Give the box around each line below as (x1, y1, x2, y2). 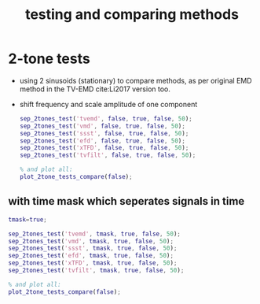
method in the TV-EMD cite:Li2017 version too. (19, 84, 171, 94)
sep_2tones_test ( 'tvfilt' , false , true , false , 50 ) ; (19, 151, 196, 159)
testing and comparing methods (24, 6, 240, 24)
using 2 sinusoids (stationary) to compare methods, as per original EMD (19, 76, 253, 85)
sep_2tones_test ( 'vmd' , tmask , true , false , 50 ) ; (8, 237, 174, 245)
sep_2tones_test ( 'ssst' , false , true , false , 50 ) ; (19, 129, 189, 137)
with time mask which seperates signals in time (8, 195, 245, 208)
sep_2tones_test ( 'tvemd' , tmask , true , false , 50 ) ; (8, 230, 181, 238)
